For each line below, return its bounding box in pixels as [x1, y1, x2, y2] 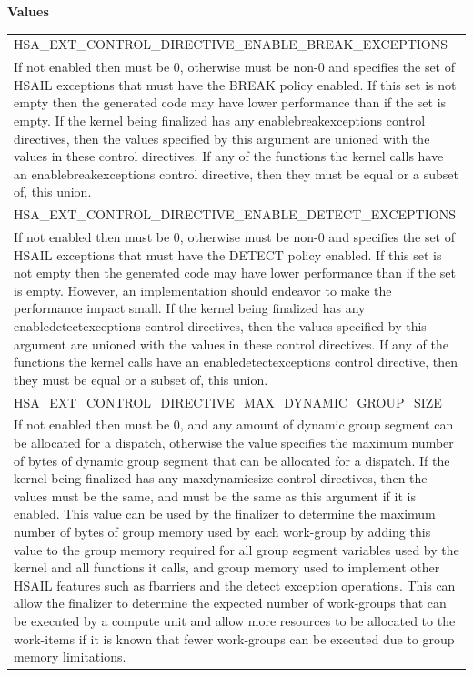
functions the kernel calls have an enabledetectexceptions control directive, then [14, 352, 458, 371]
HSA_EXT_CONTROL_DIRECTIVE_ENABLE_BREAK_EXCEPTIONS [14, 35, 448, 54]
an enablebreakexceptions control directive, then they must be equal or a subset [14, 164, 458, 183]
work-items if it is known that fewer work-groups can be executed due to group [14, 629, 455, 648]
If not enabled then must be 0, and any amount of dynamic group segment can [14, 415, 454, 434]
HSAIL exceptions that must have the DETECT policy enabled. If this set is [14, 245, 442, 264]
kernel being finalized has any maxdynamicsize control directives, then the [14, 469, 428, 488]
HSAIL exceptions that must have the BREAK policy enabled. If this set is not [14, 75, 457, 94]
